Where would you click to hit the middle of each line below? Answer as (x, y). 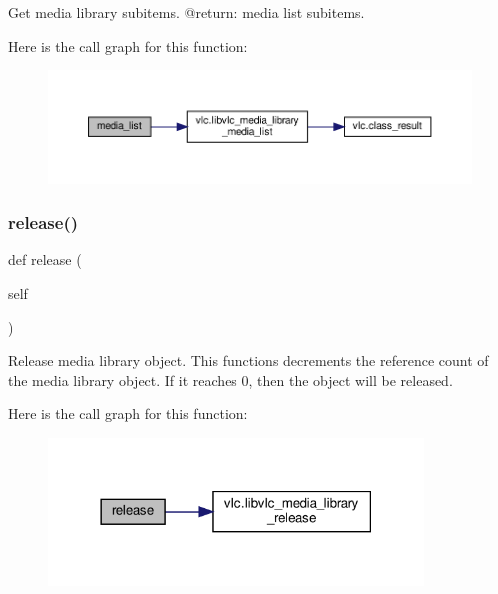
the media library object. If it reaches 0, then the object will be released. (230, 379)
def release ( (45, 259)
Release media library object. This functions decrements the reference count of (248, 360)
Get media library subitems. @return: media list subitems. (186, 12)
